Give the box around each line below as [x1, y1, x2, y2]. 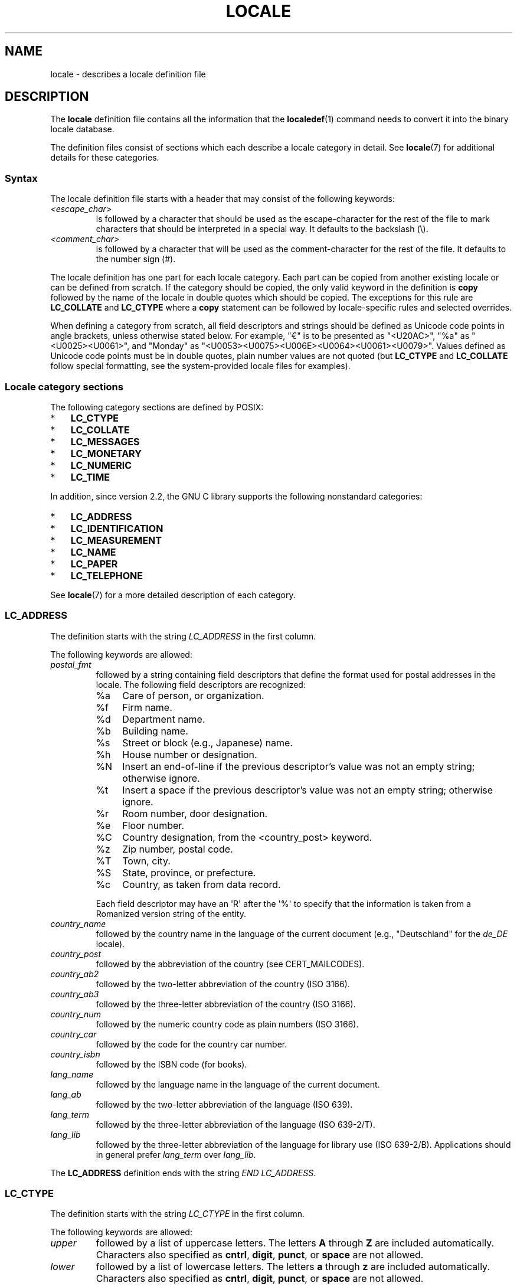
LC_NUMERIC [70, 459, 132, 471]
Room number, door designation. [122, 807, 268, 820]
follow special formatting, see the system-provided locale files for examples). [50, 361, 351, 371]
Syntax [5, 172, 38, 184]
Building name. [122, 724, 188, 737]
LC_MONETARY [70, 447, 142, 459]
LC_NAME [70, 546, 116, 558]
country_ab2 [50, 968, 99, 979]
